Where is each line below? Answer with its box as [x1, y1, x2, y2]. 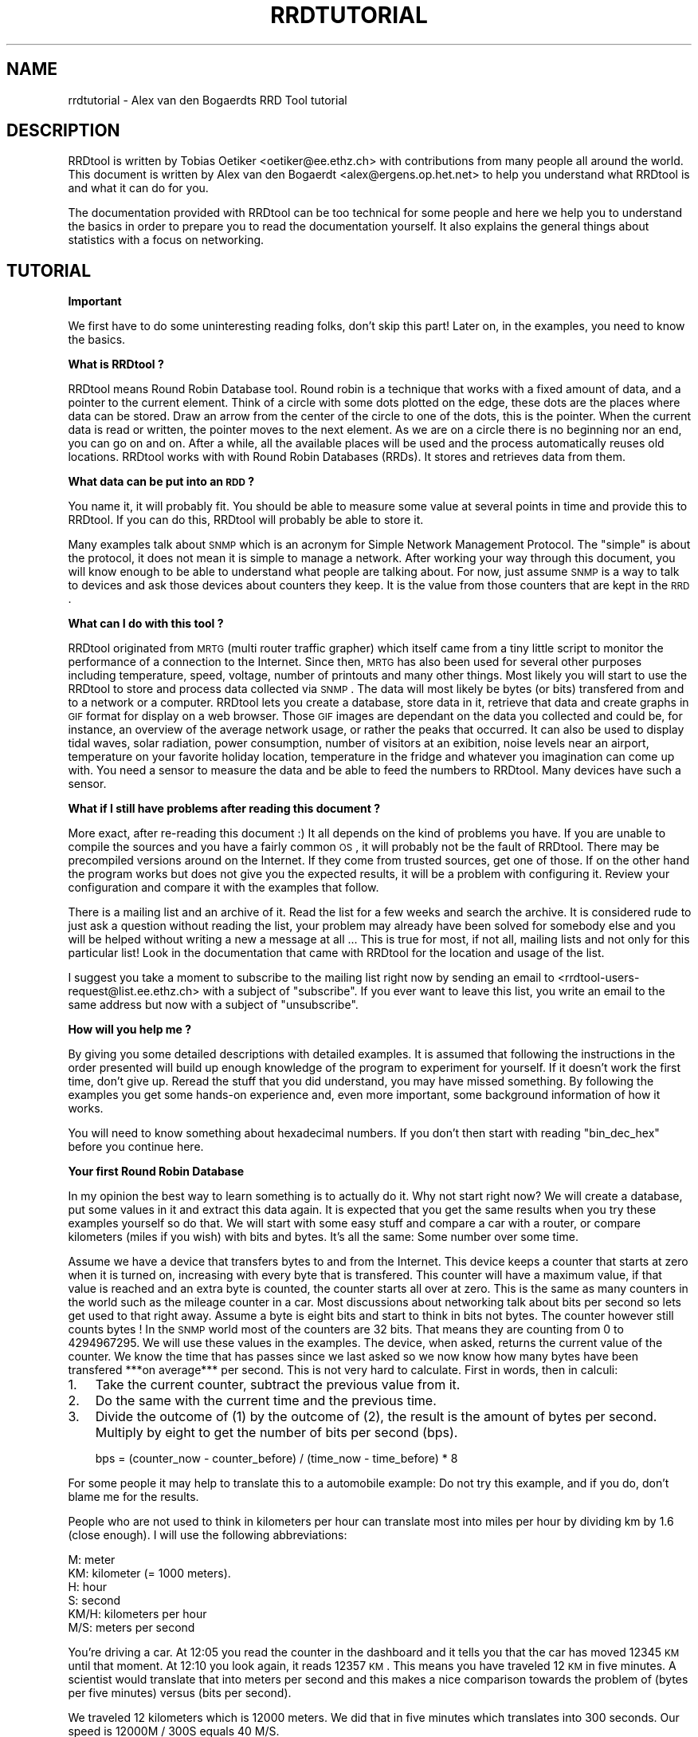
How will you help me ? [68, 1022, 192, 1037]
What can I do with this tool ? [68, 616, 224, 631]
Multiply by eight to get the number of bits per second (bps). [95, 1424, 458, 1441]
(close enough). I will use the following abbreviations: [68, 1528, 347, 1542]
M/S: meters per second [68, 1621, 195, 1635]
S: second [68, 1593, 121, 1608]
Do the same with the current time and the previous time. [95, 1392, 437, 1409]
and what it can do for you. [68, 181, 209, 195]
